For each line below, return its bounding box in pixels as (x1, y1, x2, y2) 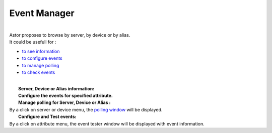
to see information (22, 48, 60, 54)
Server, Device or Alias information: (18, 85, 95, 91)
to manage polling (22, 62, 59, 68)
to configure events (22, 55, 62, 61)
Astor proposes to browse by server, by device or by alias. (9, 32, 130, 38)
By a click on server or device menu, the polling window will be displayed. (9, 106, 163, 112)
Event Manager (9, 8, 75, 19)
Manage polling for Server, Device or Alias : (18, 99, 111, 105)
